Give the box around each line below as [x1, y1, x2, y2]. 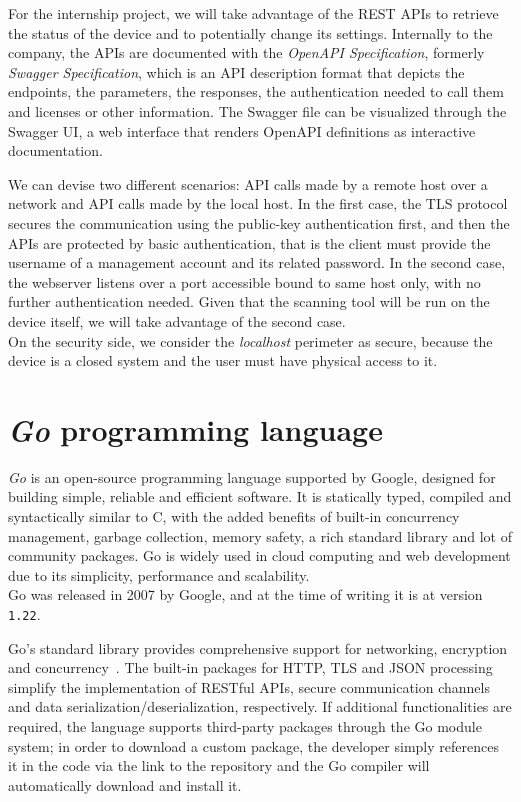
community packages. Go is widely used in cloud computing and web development [8, 545, 511, 566]
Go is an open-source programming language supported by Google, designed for [8, 466, 496, 487]
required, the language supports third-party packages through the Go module [8, 716, 482, 736]
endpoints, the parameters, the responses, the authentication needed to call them [8, 81, 504, 102]
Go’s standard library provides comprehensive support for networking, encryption [8, 637, 508, 658]
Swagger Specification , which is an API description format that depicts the [8, 61, 465, 82]
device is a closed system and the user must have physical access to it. [8, 350, 438, 371]
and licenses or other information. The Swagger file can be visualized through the [8, 100, 507, 121]
